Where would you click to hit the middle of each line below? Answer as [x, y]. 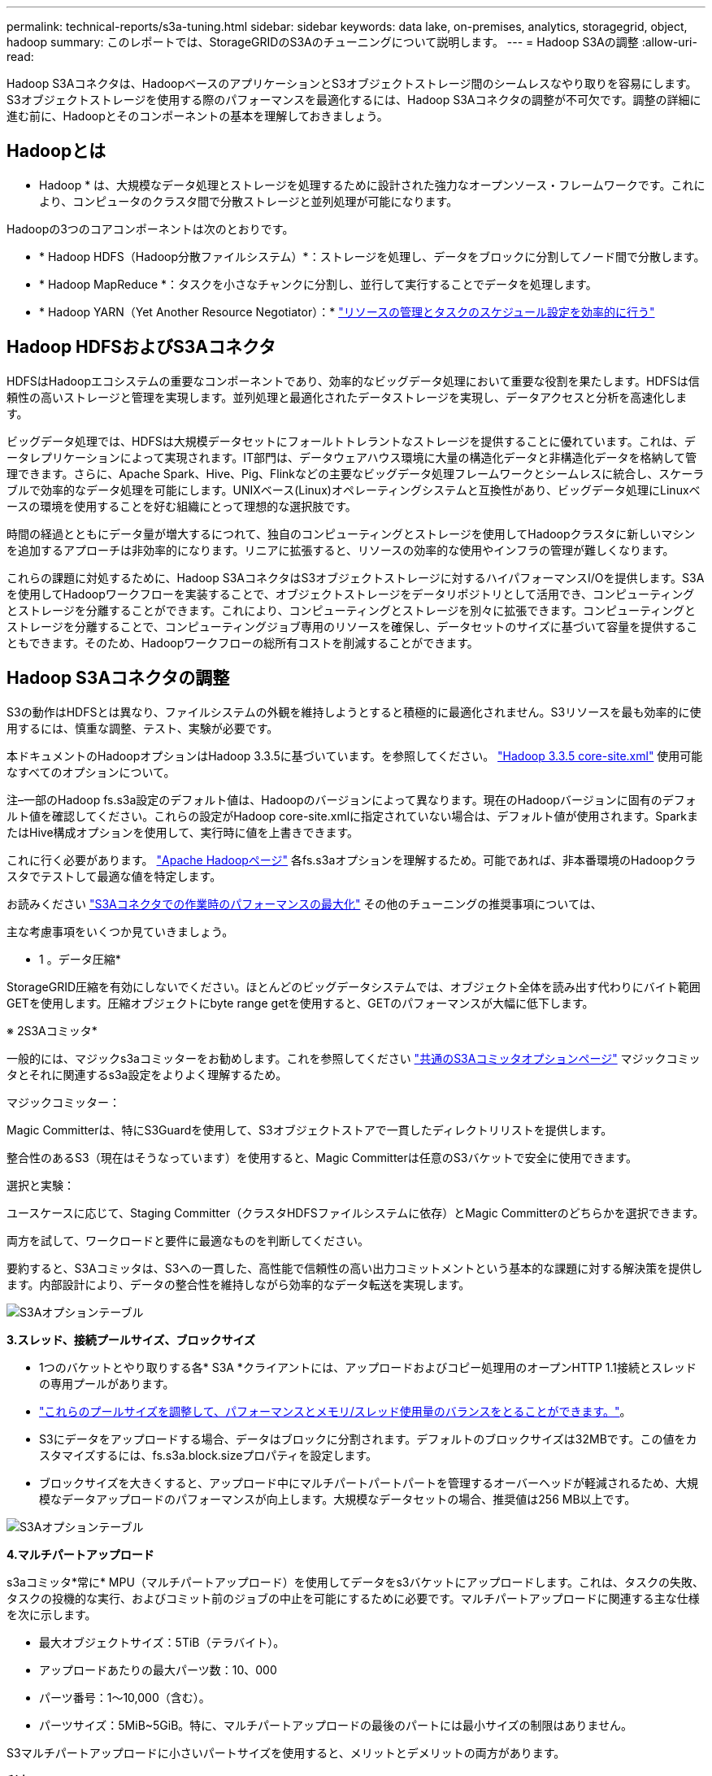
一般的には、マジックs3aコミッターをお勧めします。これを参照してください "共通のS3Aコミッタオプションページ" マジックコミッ [354, 1058]
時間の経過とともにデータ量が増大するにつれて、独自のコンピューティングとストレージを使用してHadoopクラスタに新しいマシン [351, 533]
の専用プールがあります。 [107, 1383]
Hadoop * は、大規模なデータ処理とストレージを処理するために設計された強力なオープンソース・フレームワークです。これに [372, 185]
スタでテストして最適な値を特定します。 [114, 876]
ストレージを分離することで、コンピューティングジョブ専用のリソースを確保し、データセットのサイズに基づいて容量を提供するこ [352, 626]
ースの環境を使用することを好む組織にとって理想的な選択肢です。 [182, 506]
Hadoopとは [56, 151]
